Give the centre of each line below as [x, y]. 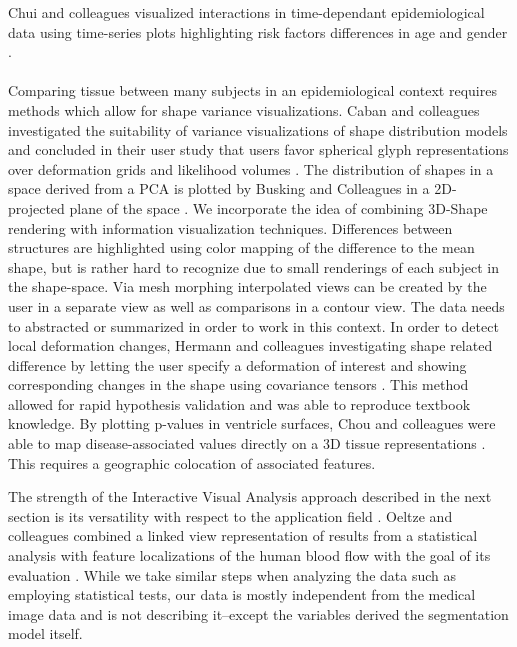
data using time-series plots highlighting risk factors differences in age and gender [258, 31]
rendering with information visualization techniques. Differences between [230, 227]
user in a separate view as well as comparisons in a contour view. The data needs [256, 305]
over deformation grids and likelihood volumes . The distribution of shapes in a [251, 168]
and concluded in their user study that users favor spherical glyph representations [258, 149]
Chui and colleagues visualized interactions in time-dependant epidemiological [246, 12]
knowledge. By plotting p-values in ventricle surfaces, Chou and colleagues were [252, 423]
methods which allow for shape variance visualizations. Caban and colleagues [244, 109]
